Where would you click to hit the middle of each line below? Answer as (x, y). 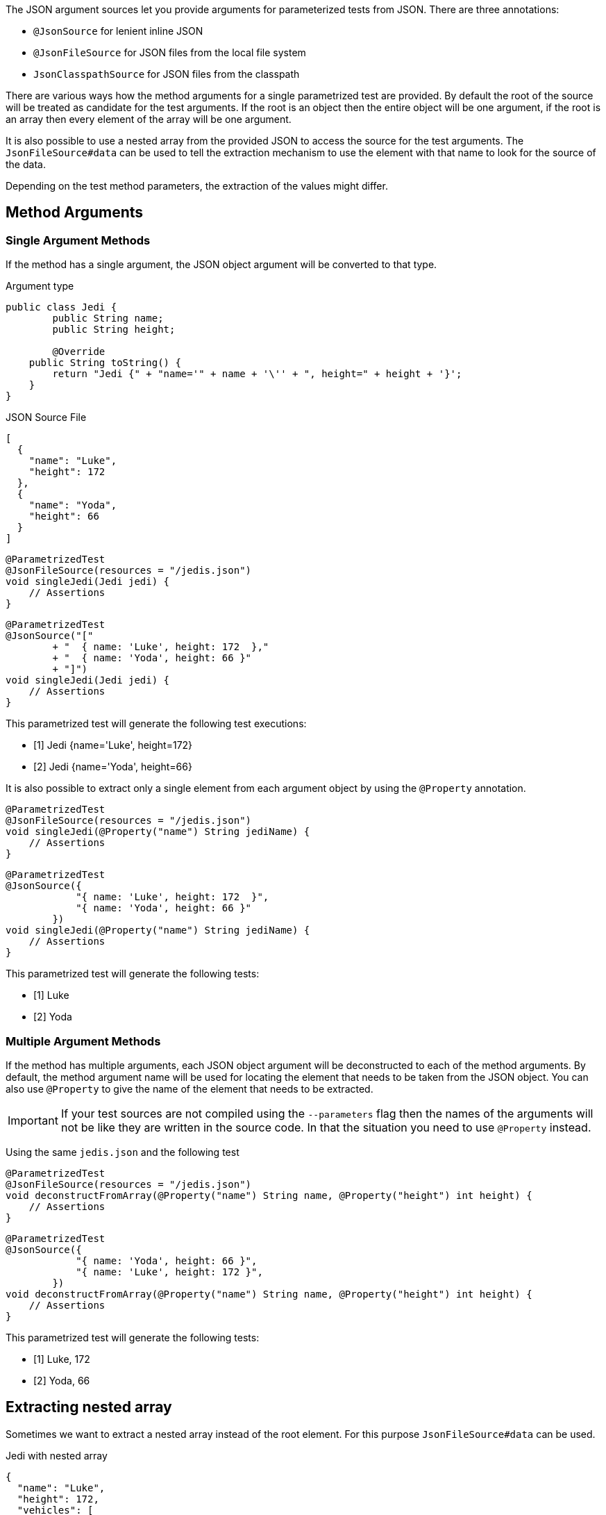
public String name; (108, 318)
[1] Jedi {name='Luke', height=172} (113, 745)
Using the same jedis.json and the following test (123, 1152)
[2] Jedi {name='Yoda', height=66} (113, 767)
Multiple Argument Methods (83, 1041)
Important (33, 1120)
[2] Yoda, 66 (62, 1380)
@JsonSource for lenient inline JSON (118, 31)
